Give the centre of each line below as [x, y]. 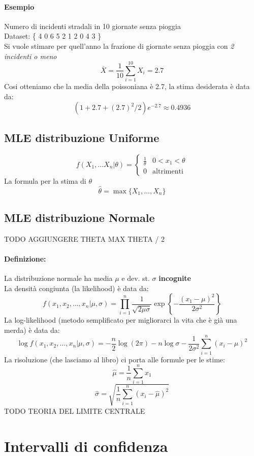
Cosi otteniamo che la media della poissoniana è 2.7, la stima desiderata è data [127, 86]
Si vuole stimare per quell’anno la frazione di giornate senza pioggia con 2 [119, 46]
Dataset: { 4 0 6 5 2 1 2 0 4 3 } [53, 36]
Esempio [19, 6]
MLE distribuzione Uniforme [82, 137]
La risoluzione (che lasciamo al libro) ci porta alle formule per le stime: [115, 359]
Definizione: [25, 258]
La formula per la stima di [45, 180]
